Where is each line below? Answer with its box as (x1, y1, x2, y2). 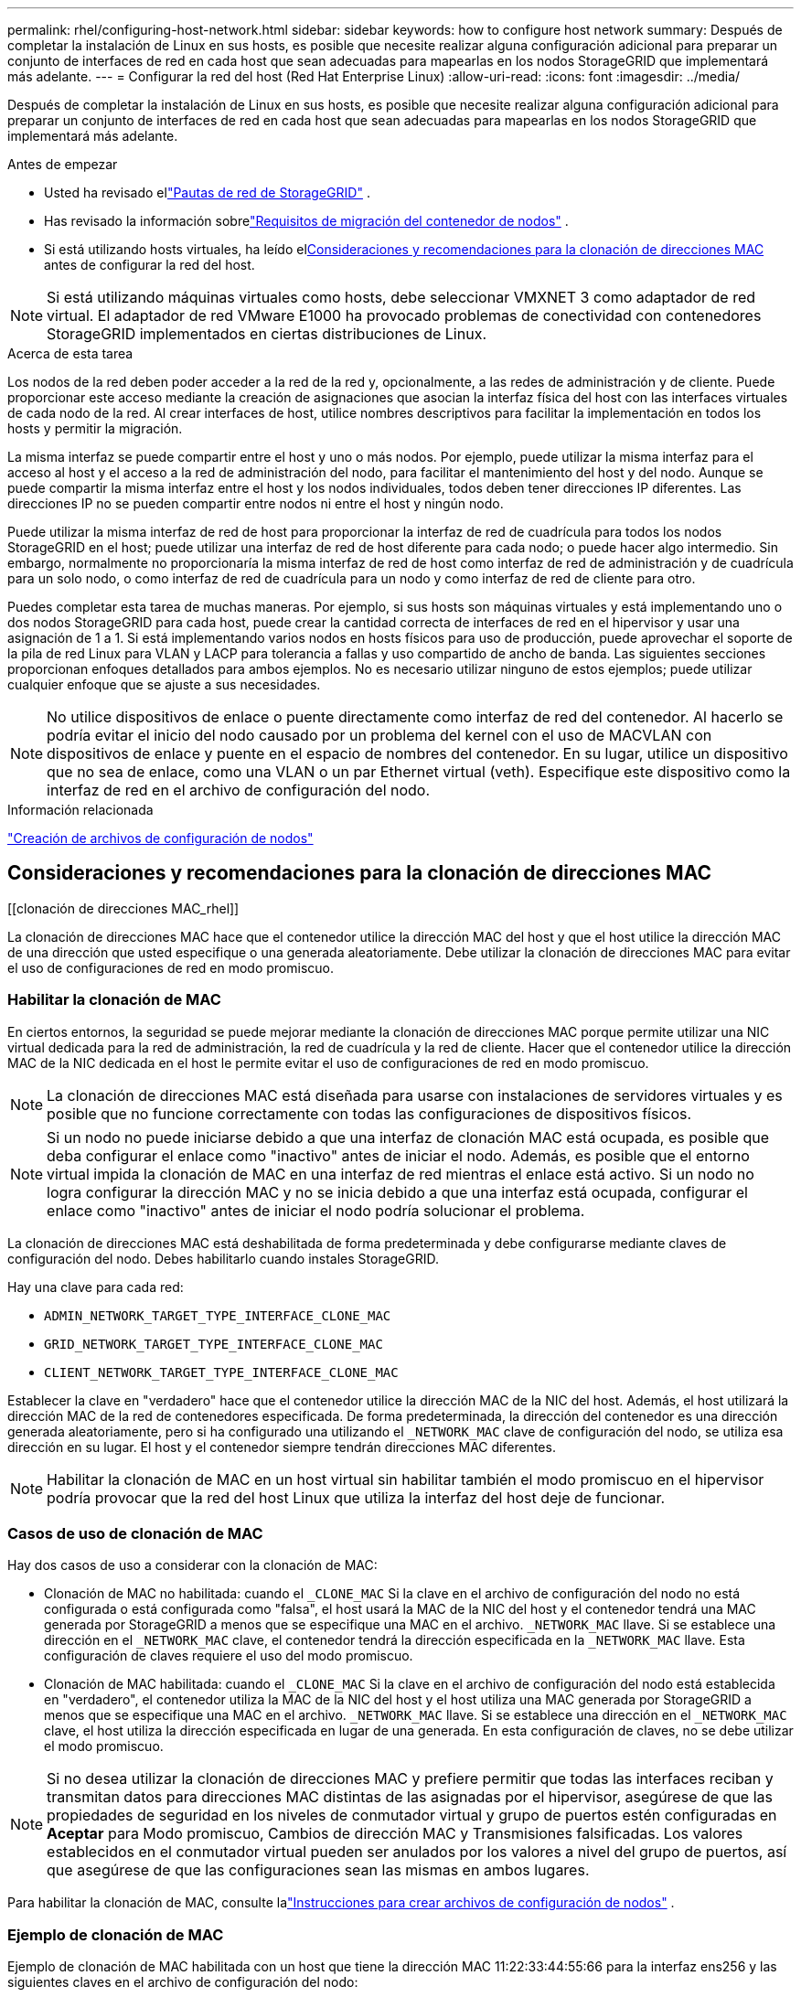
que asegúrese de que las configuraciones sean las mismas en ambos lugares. (47, 1861, 590, 1880)
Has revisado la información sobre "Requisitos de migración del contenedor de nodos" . (44, 213, 569, 229)
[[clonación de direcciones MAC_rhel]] (7, 900, 240, 916)
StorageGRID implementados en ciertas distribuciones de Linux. (47, 325, 486, 343)
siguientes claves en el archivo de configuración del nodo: (7, 1974, 358, 1991)
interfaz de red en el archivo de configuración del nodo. (47, 781, 431, 799)
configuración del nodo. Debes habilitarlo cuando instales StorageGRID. (7, 1250, 440, 1266)
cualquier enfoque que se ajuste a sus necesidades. (7, 677, 321, 692)
